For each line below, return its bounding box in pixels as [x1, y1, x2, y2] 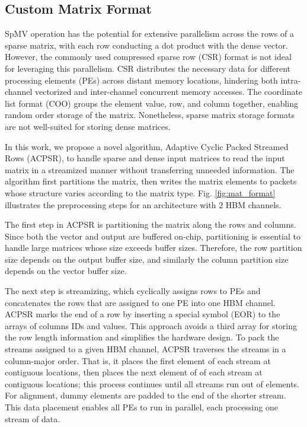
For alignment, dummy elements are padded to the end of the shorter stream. [5, 389, 286, 401]
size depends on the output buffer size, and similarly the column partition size [5, 253, 289, 265]
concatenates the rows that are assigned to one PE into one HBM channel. [5, 296, 276, 308]
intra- [280, 74, 301, 86]
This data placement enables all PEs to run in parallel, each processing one [5, 401, 278, 413]
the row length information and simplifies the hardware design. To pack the [5, 331, 279, 343]
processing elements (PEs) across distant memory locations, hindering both [5, 74, 278, 86]
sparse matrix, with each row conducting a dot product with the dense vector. [5, 39, 288, 51]
